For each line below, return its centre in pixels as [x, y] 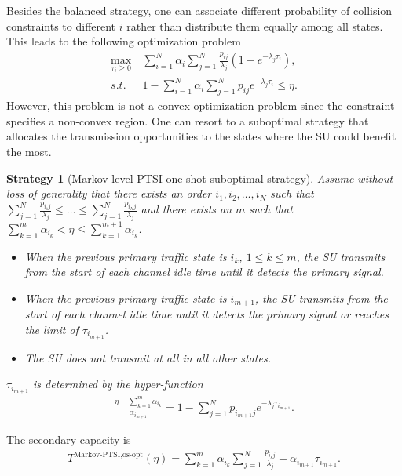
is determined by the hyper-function [118, 384]
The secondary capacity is [69, 440]
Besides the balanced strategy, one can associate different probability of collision [199, 10]
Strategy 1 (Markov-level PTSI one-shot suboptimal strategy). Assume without [200, 178]
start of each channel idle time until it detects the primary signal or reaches [207, 314]
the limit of [51, 329]
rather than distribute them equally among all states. [255, 25]
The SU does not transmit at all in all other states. [148, 357]
